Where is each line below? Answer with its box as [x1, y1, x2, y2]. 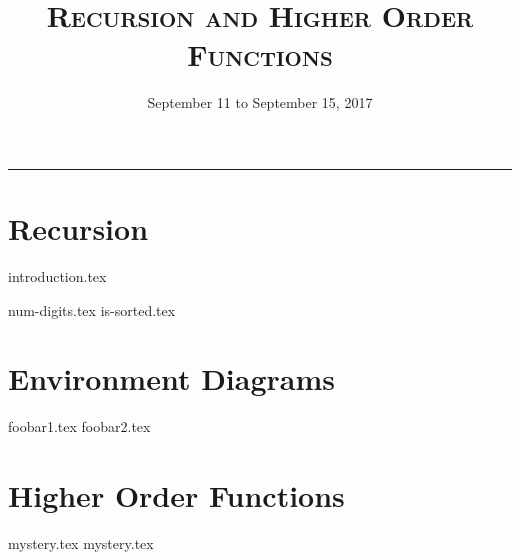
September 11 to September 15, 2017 [147, 92, 373, 113]
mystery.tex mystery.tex [8, 533, 154, 554]
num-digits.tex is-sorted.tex [8, 299, 176, 320]
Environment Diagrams [8, 358, 336, 399]
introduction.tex [8, 266, 107, 287]
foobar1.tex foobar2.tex [8, 416, 151, 437]
